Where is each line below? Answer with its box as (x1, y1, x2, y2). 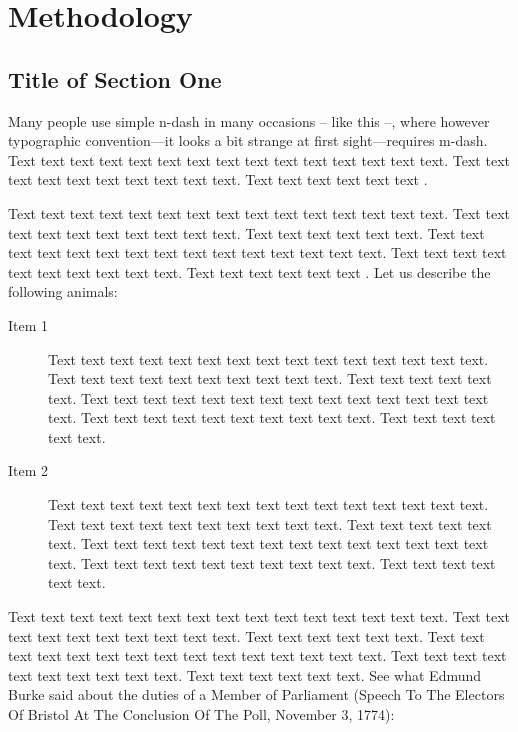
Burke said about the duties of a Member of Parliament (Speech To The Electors (8, 684, 505, 705)
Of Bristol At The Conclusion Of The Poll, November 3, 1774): (8, 704, 395, 725)
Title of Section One (8, 63, 222, 94)
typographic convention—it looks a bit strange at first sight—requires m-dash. (8, 130, 488, 151)
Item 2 (8, 460, 49, 481)
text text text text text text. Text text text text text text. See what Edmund (8, 664, 482, 685)
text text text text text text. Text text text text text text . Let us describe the (8, 261, 491, 282)
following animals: (8, 281, 118, 302)
